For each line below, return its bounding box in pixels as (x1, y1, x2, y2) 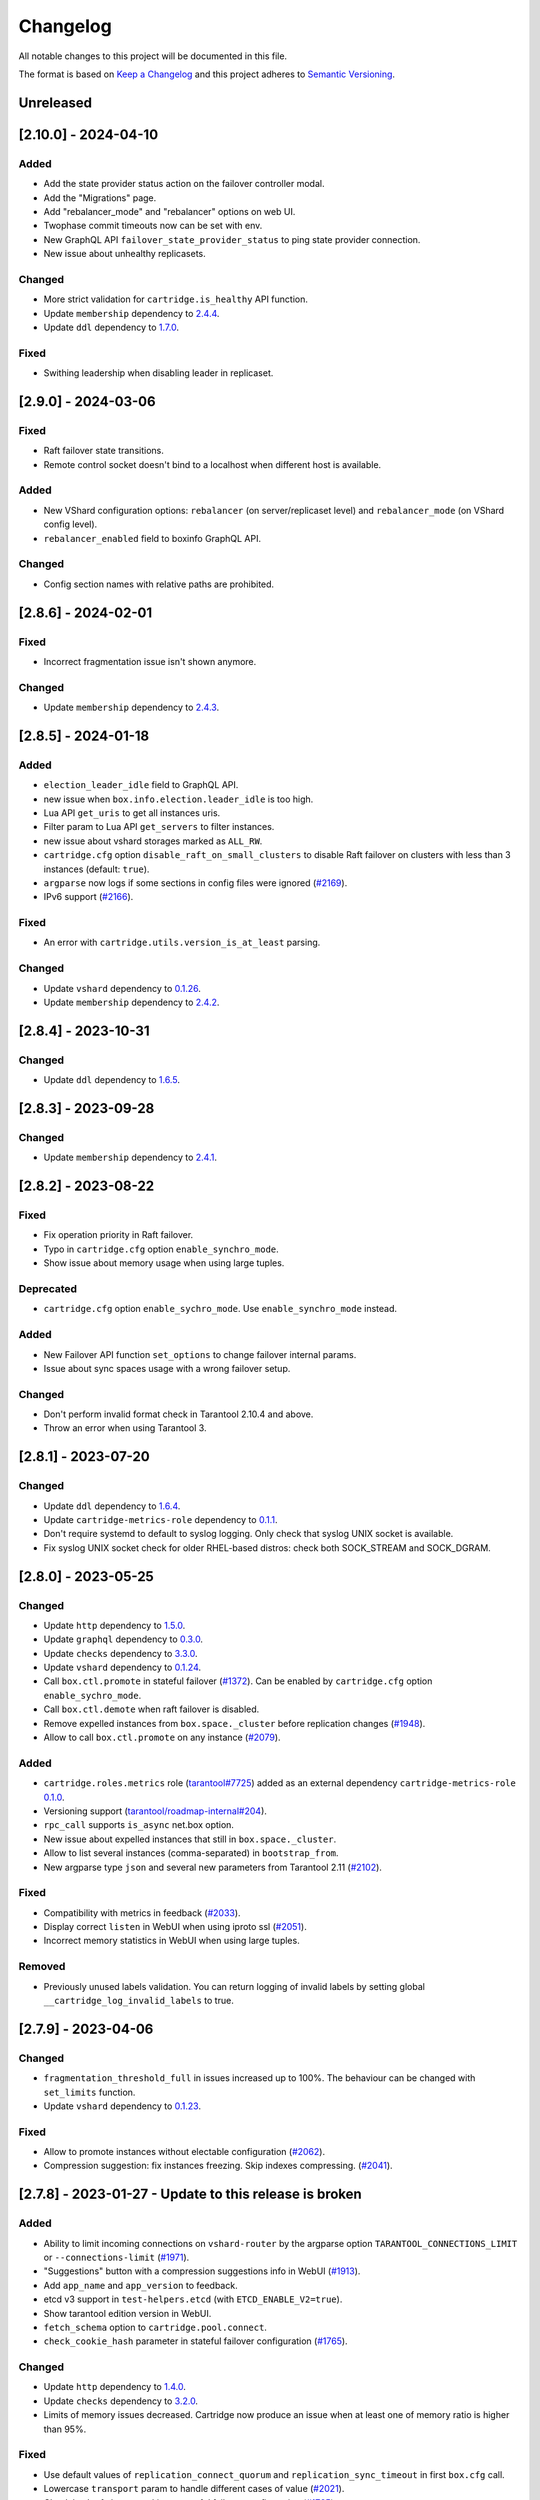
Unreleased (18, 94, 93, 111)
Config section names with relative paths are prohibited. (43, 578, 275, 590)
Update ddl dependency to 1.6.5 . (43, 1074, 180, 1086)
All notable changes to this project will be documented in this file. (18, 50, 288, 62)
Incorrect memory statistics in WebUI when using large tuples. (43, 1935, 300, 1947)
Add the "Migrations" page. (43, 191, 157, 204)
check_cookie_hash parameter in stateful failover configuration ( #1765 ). (43, 2335, 349, 2347)
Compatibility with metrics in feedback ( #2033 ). (43, 1906, 241, 1919)
